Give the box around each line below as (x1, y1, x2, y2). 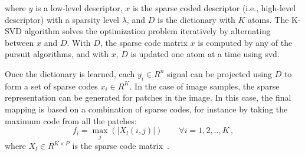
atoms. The (248, 13, 289, 25)
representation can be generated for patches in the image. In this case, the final (5, 91, 291, 104)
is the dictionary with (157, 13, 235, 25)
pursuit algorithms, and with (5, 48, 109, 60)
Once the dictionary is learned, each (5, 67, 135, 79)
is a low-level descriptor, (35, 2, 123, 14)
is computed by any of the (198, 36, 293, 48)
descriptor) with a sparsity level (5, 13, 120, 25)
